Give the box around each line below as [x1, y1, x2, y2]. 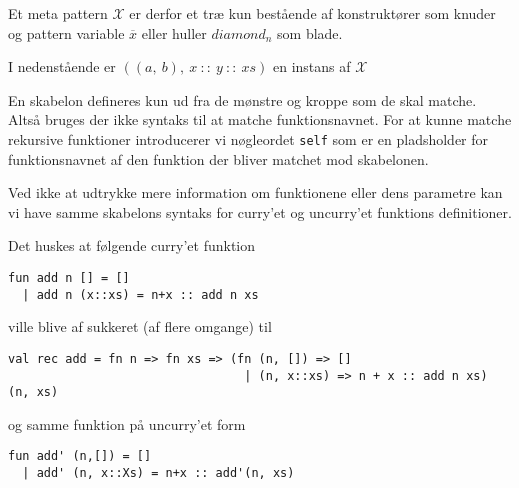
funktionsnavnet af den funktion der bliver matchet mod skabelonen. [8, 148, 429, 169]
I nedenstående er [8, 56, 116, 77]
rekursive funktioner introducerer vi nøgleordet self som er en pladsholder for [8, 128, 489, 149]
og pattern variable [8, 22, 125, 43]
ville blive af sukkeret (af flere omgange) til [8, 316, 272, 337]
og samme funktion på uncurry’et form [8, 413, 246, 434]
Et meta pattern [8, 3, 108, 23]
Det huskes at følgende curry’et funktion [8, 235, 256, 256]
